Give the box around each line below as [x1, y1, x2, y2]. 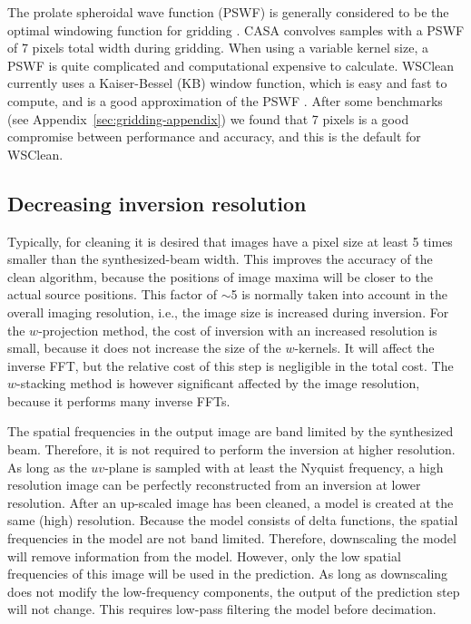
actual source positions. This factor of [7, 285, 217, 304]
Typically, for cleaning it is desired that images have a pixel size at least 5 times [7, 231, 453, 250]
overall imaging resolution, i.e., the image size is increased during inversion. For [7, 302, 449, 321]
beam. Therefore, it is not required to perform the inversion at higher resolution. [7, 440, 456, 459]
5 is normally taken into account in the [231, 285, 448, 304]
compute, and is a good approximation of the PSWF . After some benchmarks [7, 91, 443, 110]
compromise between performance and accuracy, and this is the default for [7, 127, 421, 146]
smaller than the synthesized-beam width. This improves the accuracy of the [7, 249, 433, 268]
